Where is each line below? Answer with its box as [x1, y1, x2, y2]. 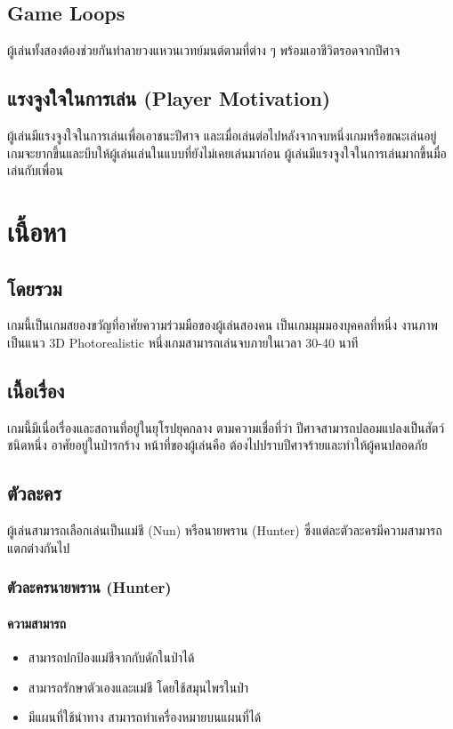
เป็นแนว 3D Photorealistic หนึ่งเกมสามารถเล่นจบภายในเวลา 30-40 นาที [7, 332, 359, 351]
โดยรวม [7, 274, 62, 301]
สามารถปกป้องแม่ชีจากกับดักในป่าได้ [28, 647, 195, 666]
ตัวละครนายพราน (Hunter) [7, 576, 172, 598]
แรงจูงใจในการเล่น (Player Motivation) [7, 84, 331, 112]
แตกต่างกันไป [7, 538, 70, 557]
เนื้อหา [7, 212, 67, 249]
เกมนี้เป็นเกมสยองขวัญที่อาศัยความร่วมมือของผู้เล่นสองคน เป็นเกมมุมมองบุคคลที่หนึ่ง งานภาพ [7, 316, 438, 334]
